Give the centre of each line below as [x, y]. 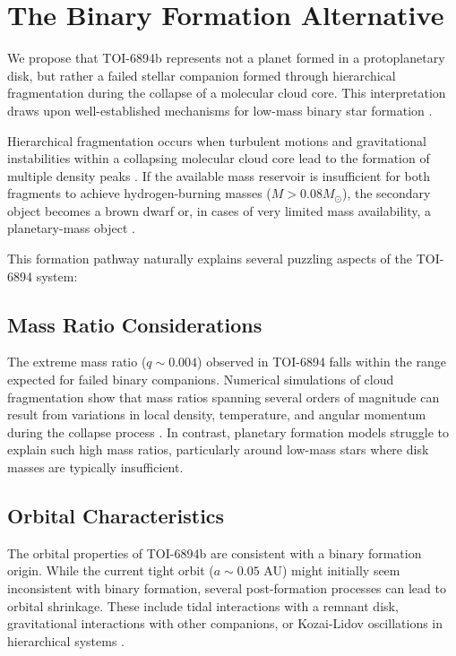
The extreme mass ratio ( [77, 362]
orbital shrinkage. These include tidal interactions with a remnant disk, [203, 605]
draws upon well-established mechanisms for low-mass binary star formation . [220, 110]
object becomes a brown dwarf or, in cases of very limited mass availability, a [219, 210]
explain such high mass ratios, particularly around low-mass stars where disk [218, 449]
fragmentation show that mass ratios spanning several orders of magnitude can [224, 397]
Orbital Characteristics [116, 515]
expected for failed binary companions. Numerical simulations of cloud [201, 380]
